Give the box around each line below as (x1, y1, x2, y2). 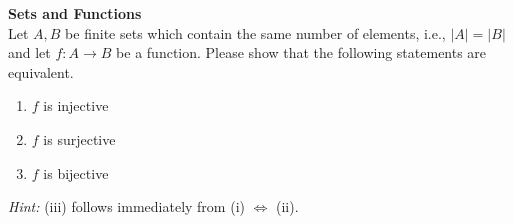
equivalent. (8, 61, 74, 82)
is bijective (43, 162, 109, 183)
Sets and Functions (8, 3, 142, 23)
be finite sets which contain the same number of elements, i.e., (65, 22, 446, 43)
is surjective (43, 128, 116, 149)
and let (8, 42, 51, 63)
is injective (43, 95, 109, 116)
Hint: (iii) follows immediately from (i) (8, 196, 245, 217)
